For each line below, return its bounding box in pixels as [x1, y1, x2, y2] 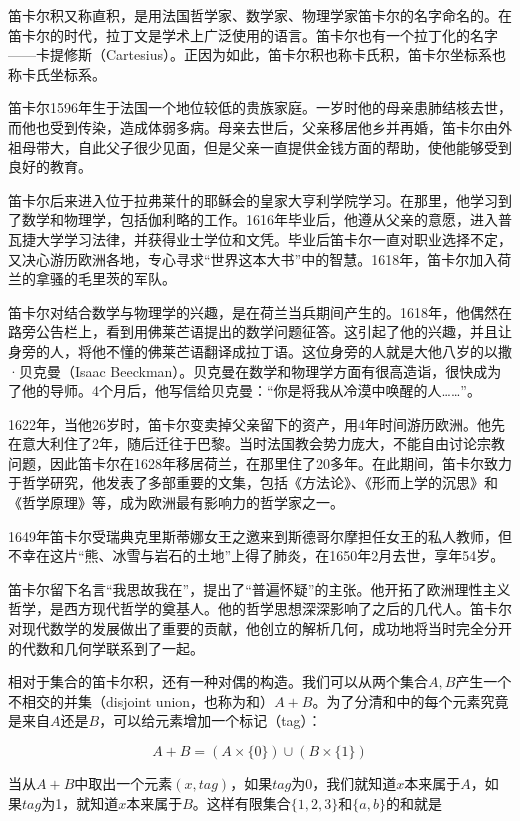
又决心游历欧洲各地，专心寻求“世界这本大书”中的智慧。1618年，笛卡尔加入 [8, 248, 498, 269]
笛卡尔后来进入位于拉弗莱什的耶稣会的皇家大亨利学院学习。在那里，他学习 [8, 189, 498, 210]
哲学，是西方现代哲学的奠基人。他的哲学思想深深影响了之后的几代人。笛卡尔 [8, 598, 512, 619]
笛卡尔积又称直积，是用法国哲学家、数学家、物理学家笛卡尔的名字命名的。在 [8, 5, 512, 25]
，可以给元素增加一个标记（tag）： [99, 710, 322, 731]
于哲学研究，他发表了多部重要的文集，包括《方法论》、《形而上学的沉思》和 [8, 472, 498, 493]
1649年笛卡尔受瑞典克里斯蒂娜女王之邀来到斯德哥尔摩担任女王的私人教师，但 [8, 525, 512, 546]
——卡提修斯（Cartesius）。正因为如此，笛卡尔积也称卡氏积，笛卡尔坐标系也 [8, 44, 506, 65]
